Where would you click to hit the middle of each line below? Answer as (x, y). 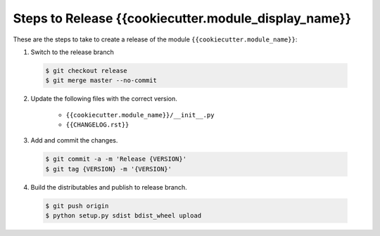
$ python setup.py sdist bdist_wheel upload (123, 216)
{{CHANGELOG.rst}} (97, 125)
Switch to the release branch (72, 52)
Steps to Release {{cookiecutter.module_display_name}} (182, 18)
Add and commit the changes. (74, 140)
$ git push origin (77, 206)
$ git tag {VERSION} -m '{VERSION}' (109, 169)
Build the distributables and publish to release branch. (109, 187)
